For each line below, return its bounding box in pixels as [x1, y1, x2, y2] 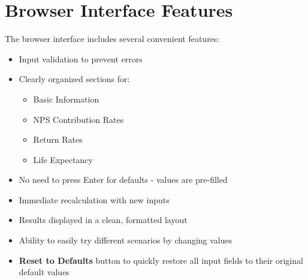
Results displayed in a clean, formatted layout [19, 213, 188, 226]
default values [19, 266, 70, 278]
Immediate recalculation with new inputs [19, 193, 170, 206]
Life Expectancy [33, 153, 93, 165]
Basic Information [33, 92, 99, 105]
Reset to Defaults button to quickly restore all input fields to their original [19, 254, 303, 266]
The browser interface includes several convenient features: [5, 32, 220, 45]
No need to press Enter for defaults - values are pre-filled [19, 173, 228, 186]
